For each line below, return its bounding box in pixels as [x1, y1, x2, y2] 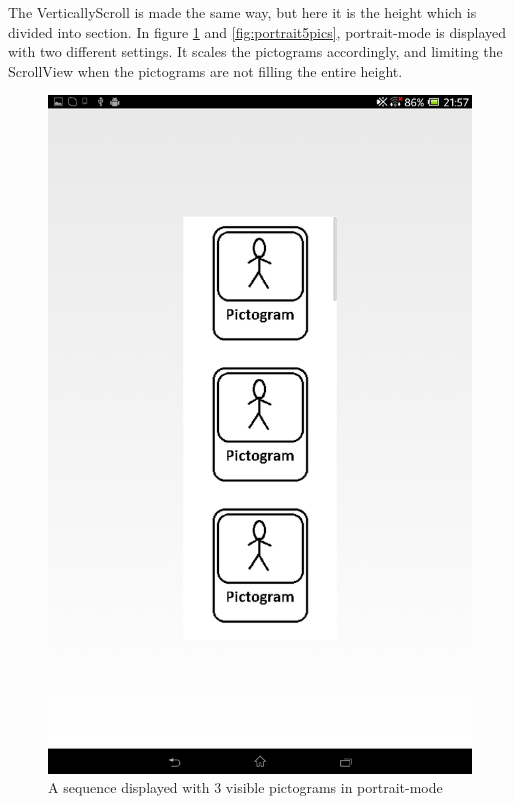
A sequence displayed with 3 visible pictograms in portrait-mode [48, 777, 443, 798]
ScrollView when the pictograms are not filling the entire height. [8, 60, 403, 81]
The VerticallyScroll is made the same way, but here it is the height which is [8, 2, 477, 22]
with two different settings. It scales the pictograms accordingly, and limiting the [8, 41, 503, 62]
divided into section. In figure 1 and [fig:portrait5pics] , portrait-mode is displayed [8, 21, 506, 42]
